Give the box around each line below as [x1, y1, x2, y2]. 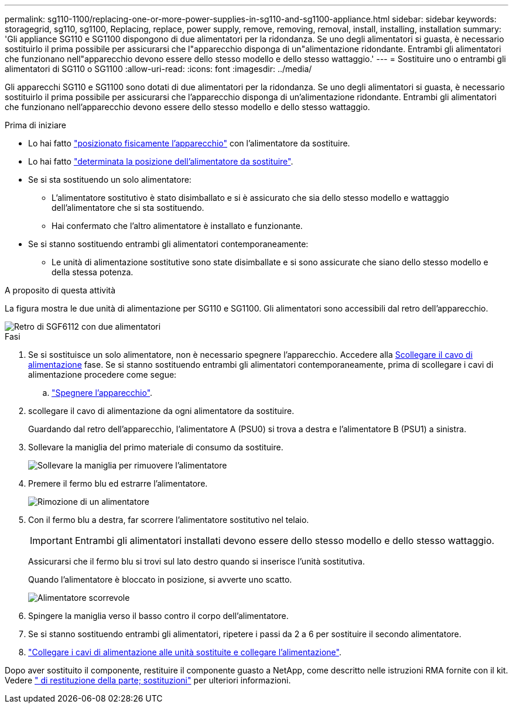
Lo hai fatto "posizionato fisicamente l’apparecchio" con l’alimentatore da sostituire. [28, 138, 350, 148]
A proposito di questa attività [5, 285, 116, 295]
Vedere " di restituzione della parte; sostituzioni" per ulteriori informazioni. [5, 675, 291, 685]
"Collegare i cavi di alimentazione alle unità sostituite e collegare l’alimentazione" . [28, 647, 341, 657]
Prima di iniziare [5, 120, 66, 130]
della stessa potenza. [52, 267, 134, 277]
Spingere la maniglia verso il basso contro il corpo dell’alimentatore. [28, 611, 289, 621]
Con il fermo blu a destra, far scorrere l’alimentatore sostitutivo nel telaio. [28, 515, 309, 525]
